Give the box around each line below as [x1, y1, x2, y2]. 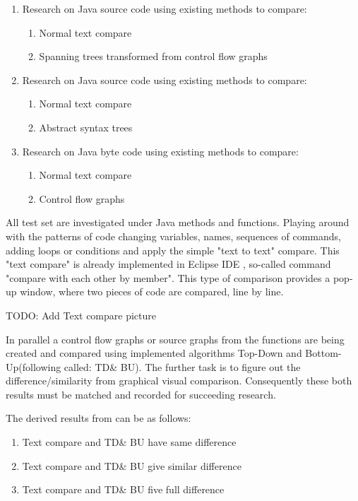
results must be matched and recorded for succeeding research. [6, 387, 276, 401]
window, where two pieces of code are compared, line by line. [20, 284, 284, 299]
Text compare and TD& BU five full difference [22, 482, 225, 497]
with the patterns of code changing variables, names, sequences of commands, [6, 228, 341, 243]
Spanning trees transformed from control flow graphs [39, 49, 268, 64]
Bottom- [305, 346, 342, 360]
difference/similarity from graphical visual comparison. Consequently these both [6, 373, 352, 388]
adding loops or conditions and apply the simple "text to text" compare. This [6, 242, 340, 257]
